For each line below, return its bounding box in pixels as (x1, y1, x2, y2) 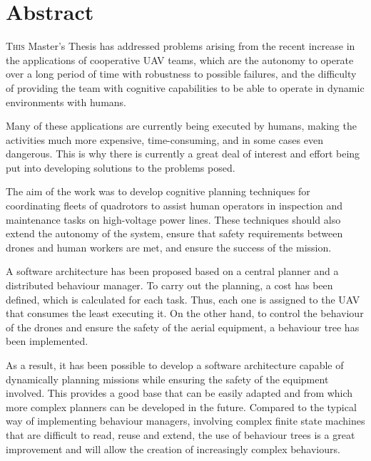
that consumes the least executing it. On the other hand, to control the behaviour (6, 306, 364, 321)
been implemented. (6, 333, 88, 348)
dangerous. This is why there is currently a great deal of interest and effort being (6, 146, 360, 161)
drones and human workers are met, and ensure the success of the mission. (6, 239, 332, 254)
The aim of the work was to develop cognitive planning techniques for (6, 184, 310, 199)
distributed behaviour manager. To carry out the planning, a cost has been (6, 278, 333, 293)
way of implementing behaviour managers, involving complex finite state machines (6, 413, 365, 428)
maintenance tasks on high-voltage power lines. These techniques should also (6, 212, 341, 227)
